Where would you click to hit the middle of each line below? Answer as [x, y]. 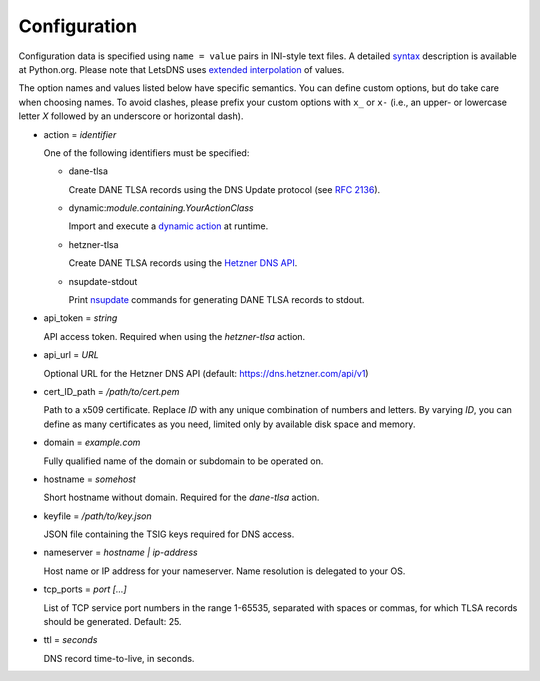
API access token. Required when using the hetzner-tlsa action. [174, 336]
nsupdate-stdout [103, 281]
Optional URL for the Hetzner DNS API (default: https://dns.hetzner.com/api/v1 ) [206, 373]
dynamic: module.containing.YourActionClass [161, 208]
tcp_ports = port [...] [85, 589]
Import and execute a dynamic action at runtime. [168, 226]
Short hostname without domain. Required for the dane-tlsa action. [181, 497]
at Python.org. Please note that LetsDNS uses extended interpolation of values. [181, 69]
